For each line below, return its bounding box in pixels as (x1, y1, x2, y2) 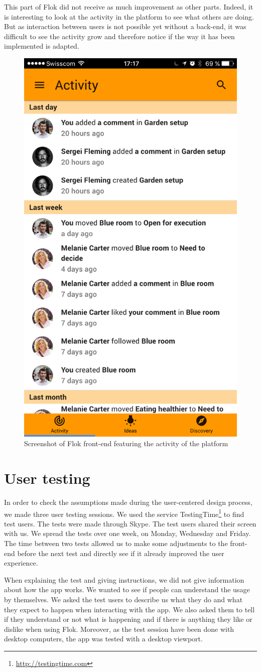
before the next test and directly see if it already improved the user (17, 548, 224, 558)
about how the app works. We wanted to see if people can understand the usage (4, 584, 250, 595)
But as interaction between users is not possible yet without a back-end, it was (4, 21, 246, 32)
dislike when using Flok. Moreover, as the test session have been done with (4, 623, 234, 634)
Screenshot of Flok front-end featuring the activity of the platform (24, 438, 228, 449)
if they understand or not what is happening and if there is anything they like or (4, 614, 252, 624)
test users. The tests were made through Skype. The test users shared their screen (4, 518, 256, 528)
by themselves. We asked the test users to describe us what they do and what (4, 594, 243, 605)
